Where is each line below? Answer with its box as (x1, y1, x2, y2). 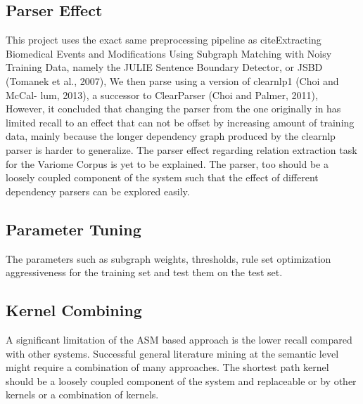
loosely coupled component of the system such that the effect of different (6, 170, 319, 185)
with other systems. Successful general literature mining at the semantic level (6, 346, 339, 360)
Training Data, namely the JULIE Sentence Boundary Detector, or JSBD (6, 60, 323, 74)
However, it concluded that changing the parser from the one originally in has (6, 101, 341, 116)
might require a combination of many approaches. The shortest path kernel (6, 360, 329, 374)
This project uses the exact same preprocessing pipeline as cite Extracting (6, 32, 321, 47)
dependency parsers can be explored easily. (6, 183, 190, 198)
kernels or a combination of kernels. (6, 387, 159, 402)
